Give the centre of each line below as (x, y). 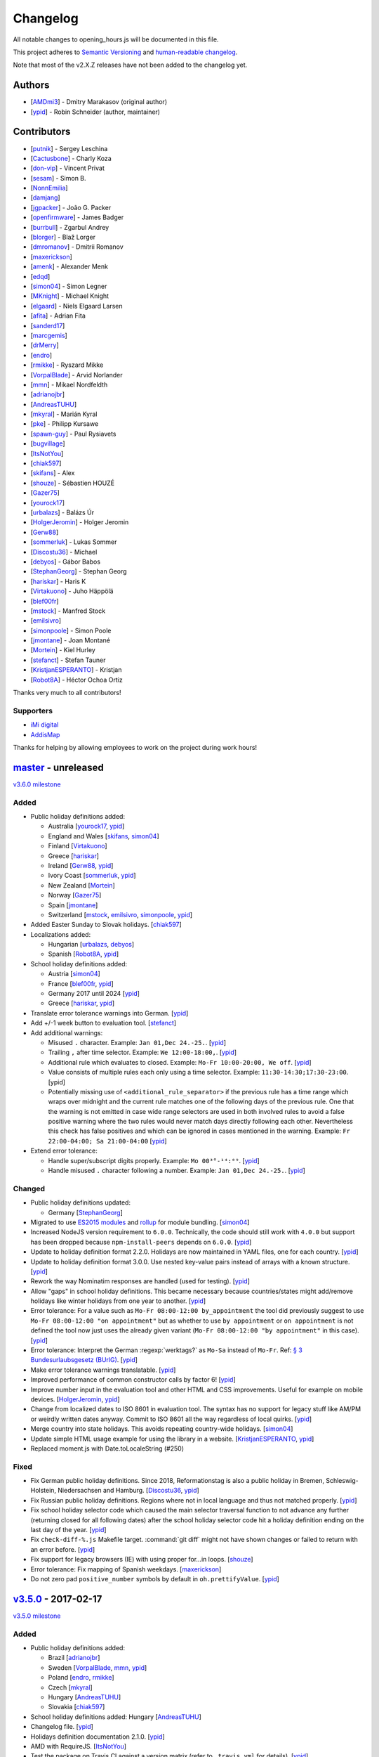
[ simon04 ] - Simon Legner (69, 286)
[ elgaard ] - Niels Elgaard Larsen (77, 306)
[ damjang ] (45, 197)
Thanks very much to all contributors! (67, 693)
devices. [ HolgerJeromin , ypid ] (75, 1399)
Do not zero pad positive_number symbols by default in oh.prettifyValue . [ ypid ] (155, 1579)
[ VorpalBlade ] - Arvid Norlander (77, 375)
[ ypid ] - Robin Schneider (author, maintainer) (95, 112)
